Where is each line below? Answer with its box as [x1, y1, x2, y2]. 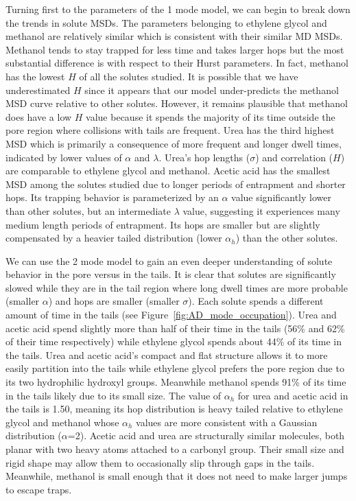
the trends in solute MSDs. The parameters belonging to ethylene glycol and [5, 15, 327, 30]
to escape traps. [5, 482, 72, 496]
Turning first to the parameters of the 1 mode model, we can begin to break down [5, 2, 351, 16]
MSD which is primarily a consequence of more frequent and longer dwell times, [5, 136, 342, 150]
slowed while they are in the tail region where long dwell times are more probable [5, 280, 348, 294]
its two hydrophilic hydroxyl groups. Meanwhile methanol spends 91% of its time [5, 375, 346, 389]
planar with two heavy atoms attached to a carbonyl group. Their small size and [5, 442, 344, 456]
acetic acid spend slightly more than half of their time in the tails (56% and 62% [5, 321, 345, 335]
